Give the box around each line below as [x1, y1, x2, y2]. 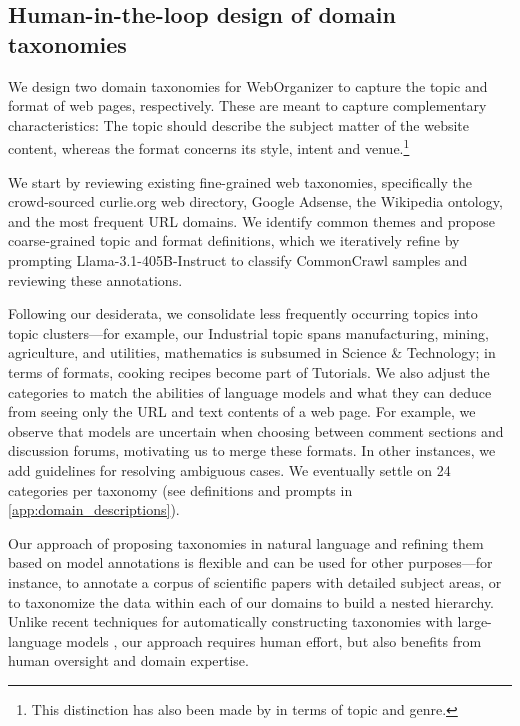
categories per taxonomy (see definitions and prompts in [8, 479, 353, 500]
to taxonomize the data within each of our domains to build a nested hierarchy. [8, 591, 495, 612]
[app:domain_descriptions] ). [8, 499, 180, 520]
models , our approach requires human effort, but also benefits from [66, 630, 482, 651]
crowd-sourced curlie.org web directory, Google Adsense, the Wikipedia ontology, [8, 191, 503, 212]
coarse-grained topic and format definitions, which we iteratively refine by [8, 230, 460, 251]
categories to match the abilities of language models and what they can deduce [8, 381, 492, 402]
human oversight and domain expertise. [8, 650, 249, 671]
